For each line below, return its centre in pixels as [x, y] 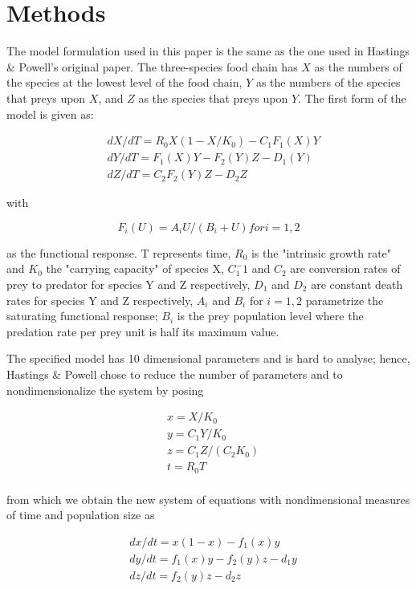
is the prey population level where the [270, 316]
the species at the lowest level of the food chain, [124, 82]
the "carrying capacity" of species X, [135, 268]
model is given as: [50, 114]
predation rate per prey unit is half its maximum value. [143, 331]
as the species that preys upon [213, 97]
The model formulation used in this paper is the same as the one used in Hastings [208, 51]
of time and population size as [81, 515]
